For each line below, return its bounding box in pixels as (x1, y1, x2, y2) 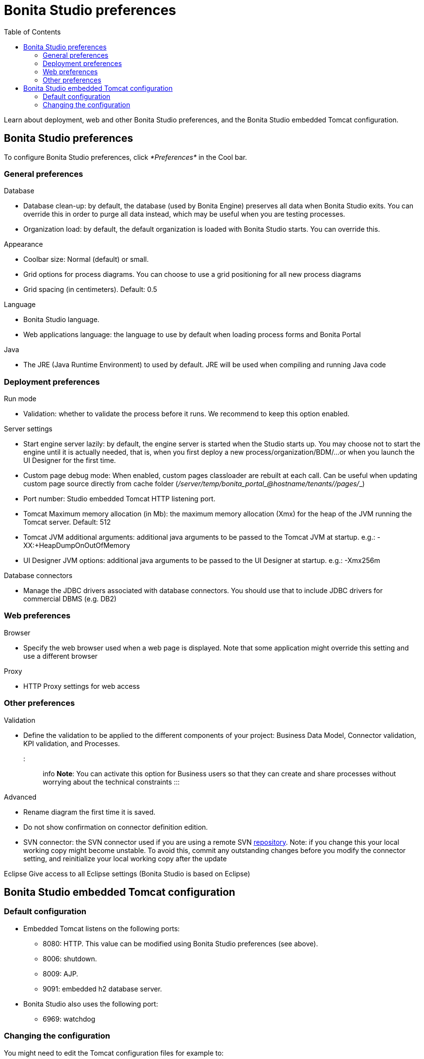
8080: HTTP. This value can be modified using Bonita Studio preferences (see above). (43, 939, 318, 948)
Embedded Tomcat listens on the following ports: (23, 924, 180, 933)
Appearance (4, 240, 43, 249)
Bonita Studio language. (23, 315, 99, 324)
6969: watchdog (43, 1014, 96, 1023)
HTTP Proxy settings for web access (23, 682, 140, 690)
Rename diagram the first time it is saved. (23, 807, 156, 816)
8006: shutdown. (43, 954, 97, 963)
